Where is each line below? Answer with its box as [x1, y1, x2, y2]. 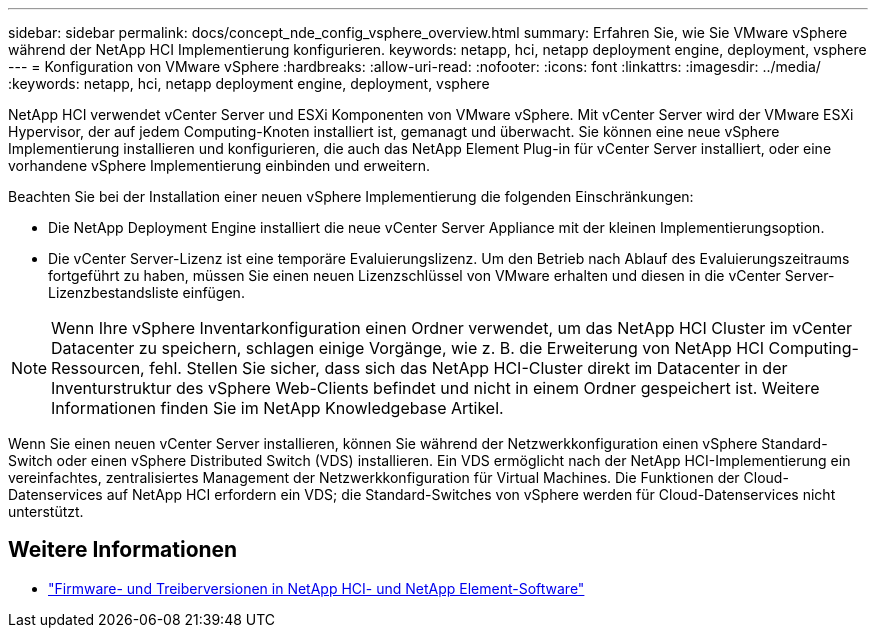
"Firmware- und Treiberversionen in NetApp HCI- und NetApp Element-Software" [48, 579, 585, 597]
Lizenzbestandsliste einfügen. [48, 284, 245, 301]
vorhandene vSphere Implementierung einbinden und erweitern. [8, 157, 431, 174]
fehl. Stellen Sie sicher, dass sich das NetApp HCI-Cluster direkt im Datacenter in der [149, 358, 788, 378]
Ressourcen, [51, 358, 145, 378]
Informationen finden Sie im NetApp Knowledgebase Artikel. [51, 398, 504, 418]
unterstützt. [8, 503, 84, 520]
